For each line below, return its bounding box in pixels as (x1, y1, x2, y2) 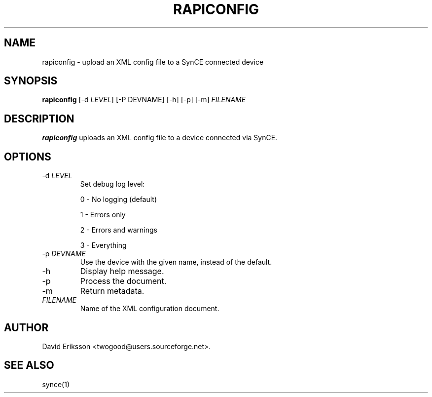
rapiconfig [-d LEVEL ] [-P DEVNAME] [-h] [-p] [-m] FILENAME (42, 95, 246, 104)
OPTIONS (4, 150, 51, 163)
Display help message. (80, 266, 164, 277)
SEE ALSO (4, 359, 54, 372)
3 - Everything (80, 241, 127, 250)
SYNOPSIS (4, 75, 58, 87)
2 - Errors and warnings (80, 226, 157, 235)
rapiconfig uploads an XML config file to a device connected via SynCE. (42, 133, 278, 142)
